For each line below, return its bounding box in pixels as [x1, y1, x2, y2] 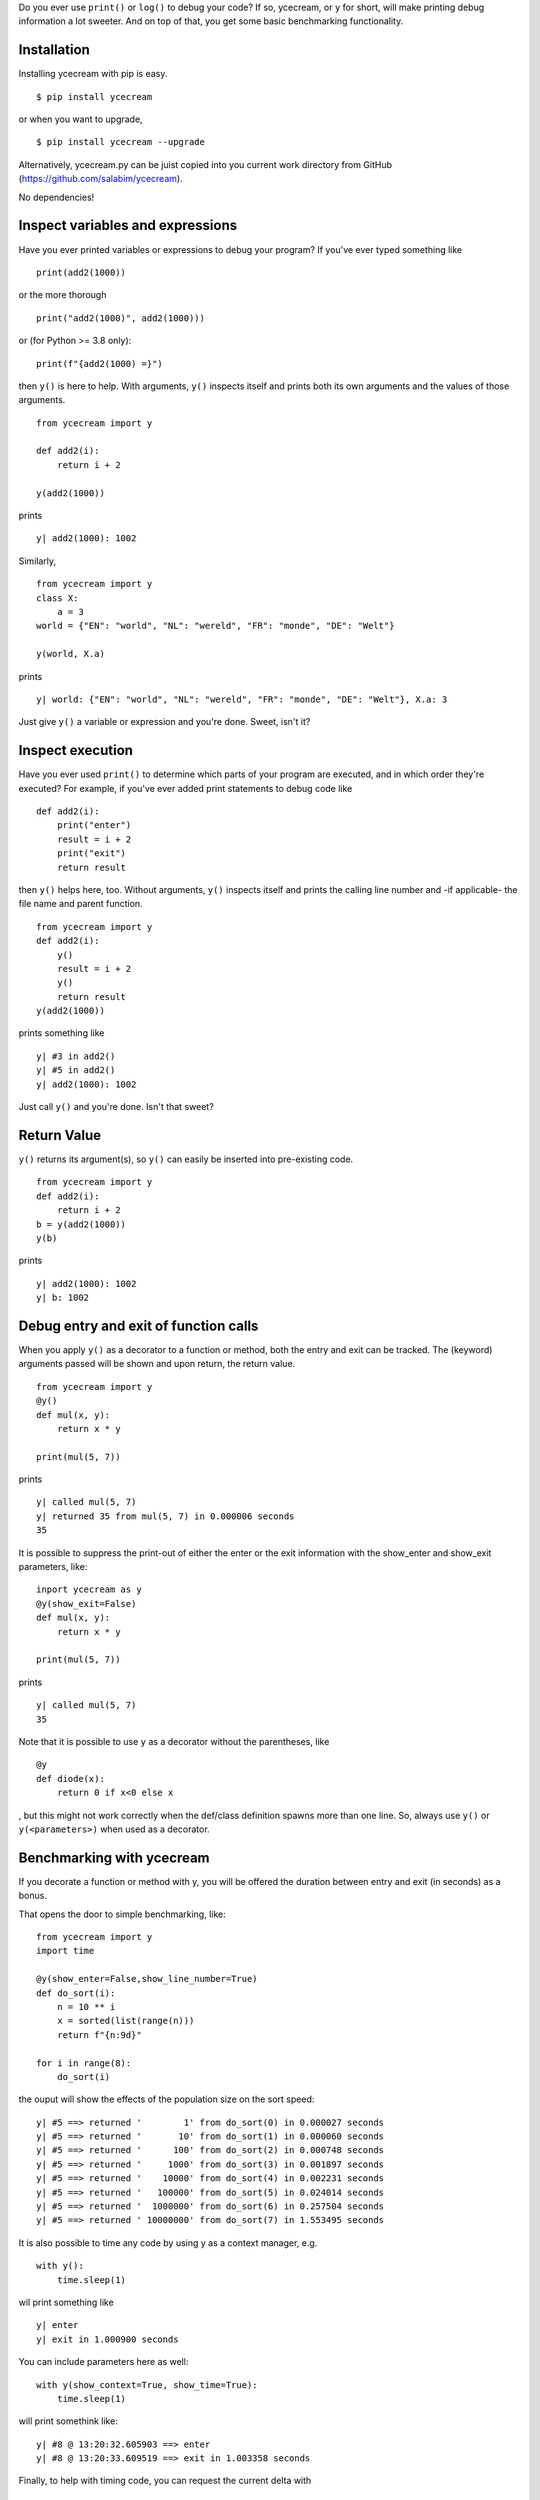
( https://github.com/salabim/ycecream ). [18, 173, 184, 185]
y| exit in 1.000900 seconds [36, 2333, 179, 2345]
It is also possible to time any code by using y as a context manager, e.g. [18, 2236, 318, 2249]
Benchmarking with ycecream [18, 1849, 210, 1866]
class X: [36, 592, 79, 604]
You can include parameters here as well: [18, 2356, 189, 2368]
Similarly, [18, 555, 57, 567]
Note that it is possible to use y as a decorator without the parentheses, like [18, 1735, 330, 1747]
